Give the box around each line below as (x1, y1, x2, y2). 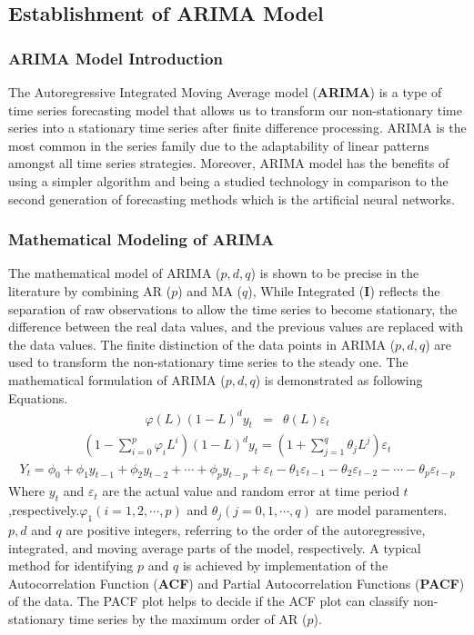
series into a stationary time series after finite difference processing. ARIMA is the (8, 118, 467, 137)
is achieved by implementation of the (182, 556, 388, 575)
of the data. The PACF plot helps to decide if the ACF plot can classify (8, 591, 409, 610)
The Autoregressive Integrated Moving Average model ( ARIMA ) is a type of (8, 83, 442, 101)
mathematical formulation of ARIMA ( (8, 370, 226, 389)
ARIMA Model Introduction (8, 46, 223, 69)
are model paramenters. (316, 501, 448, 520)
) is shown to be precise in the (250, 263, 419, 283)
